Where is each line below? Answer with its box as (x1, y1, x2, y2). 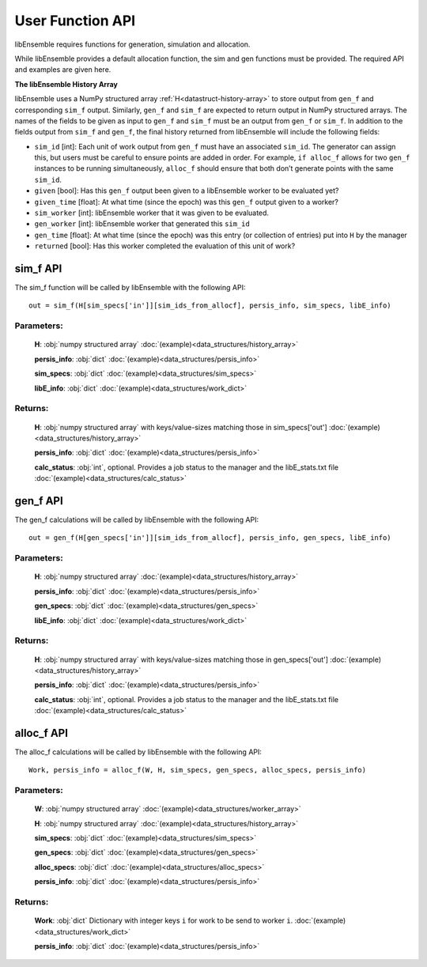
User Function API (14, 12, 136, 29)
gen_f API (14, 494, 63, 508)
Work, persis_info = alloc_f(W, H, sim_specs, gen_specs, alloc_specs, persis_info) (28, 765, 367, 775)
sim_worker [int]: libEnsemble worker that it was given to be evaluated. (34, 208, 269, 217)
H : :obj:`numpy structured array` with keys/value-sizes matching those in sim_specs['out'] (34, 422, 327, 432)
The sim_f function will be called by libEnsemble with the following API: (14, 283, 246, 293)
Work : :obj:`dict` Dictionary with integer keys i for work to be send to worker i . (34, 916, 293, 925)
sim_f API (14, 262, 62, 275)
